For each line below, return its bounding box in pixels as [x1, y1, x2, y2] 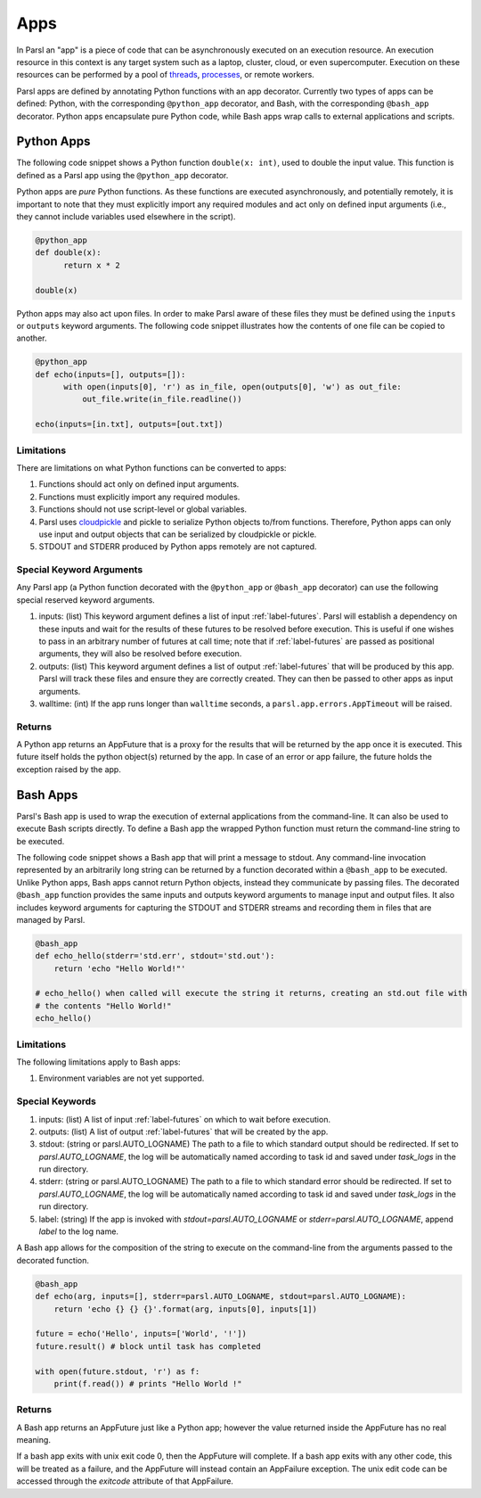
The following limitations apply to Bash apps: [16, 1057, 182, 1067]
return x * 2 [63, 259, 120, 270]
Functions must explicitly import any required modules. [38, 491, 240, 502]
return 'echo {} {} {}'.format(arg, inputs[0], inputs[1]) [53, 1304, 318, 1314]
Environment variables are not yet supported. [38, 1073, 205, 1083]
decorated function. [16, 1255, 89, 1265]
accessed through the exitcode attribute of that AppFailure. [16, 1476, 233, 1486]
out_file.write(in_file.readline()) [81, 394, 242, 405]
